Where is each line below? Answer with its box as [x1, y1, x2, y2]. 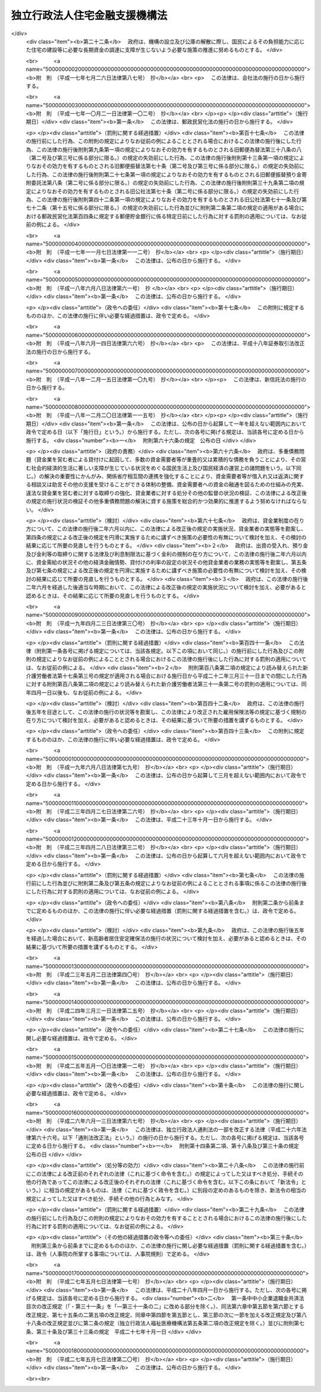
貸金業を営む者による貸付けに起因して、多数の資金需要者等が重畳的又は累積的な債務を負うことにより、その [36, 456, 301, 463]
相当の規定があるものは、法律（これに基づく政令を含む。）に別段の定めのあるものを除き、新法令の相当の [49, 1186, 307, 1194]
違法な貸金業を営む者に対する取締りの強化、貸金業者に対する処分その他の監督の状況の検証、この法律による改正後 [26, 489, 307, 496]
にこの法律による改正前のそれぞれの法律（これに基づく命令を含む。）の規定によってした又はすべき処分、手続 [26, 1170, 294, 1177]
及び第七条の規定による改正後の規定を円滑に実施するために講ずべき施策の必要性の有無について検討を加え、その [26, 567, 301, 574]
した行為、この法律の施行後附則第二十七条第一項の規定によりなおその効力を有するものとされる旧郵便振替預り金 [26, 170, 302, 178]
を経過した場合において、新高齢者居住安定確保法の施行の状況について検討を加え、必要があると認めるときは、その [26, 935, 307, 942]
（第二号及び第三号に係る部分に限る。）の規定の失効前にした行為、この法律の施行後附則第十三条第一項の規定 [26, 154, 294, 161]
